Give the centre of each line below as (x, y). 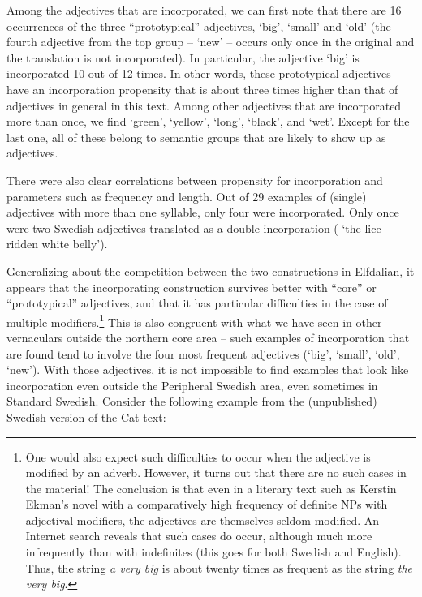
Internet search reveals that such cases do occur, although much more (199, 536)
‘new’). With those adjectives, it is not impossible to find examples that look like (208, 369)
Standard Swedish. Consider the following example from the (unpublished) (192, 401)
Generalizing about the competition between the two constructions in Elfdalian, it (211, 271)
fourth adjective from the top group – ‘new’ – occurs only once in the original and (211, 42)
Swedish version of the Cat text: (86, 417)
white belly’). (75, 244)
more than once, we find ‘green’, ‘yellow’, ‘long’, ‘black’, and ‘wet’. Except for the (208, 121)
